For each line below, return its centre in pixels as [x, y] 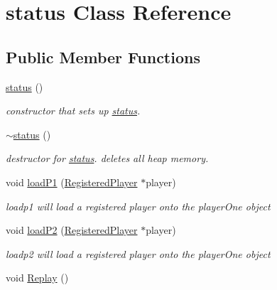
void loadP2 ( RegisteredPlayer [72, 230]
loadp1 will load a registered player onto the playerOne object [138, 206]
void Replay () [37, 278]
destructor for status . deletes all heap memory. [107, 158]
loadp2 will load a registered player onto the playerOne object [138, 253]
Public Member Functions [103, 57]
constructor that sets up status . [73, 111]
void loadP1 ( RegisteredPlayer [72, 182]
